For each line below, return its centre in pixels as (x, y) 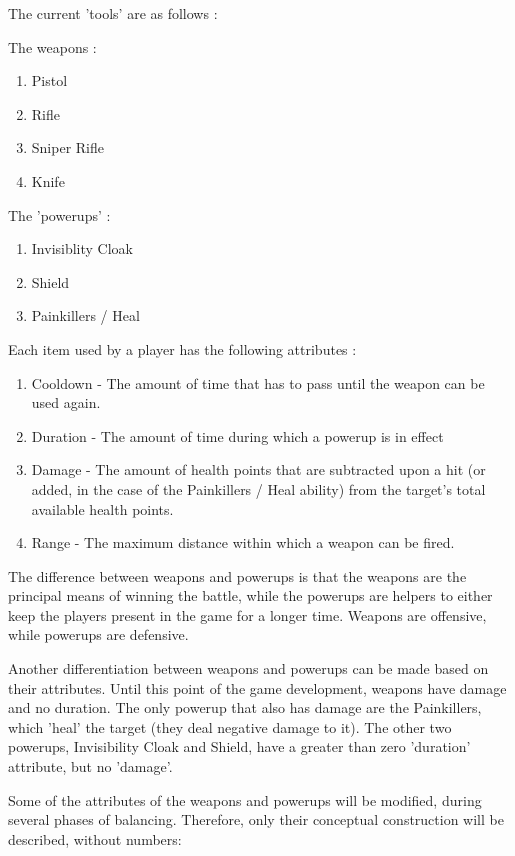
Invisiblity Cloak (82, 248)
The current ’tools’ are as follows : (113, 13)
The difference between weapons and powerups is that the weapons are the (237, 575)
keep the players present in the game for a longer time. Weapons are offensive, (247, 614)
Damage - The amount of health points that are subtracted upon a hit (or (258, 469)
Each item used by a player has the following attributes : (182, 348)
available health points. (102, 508)
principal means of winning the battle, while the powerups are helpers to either (250, 595)
